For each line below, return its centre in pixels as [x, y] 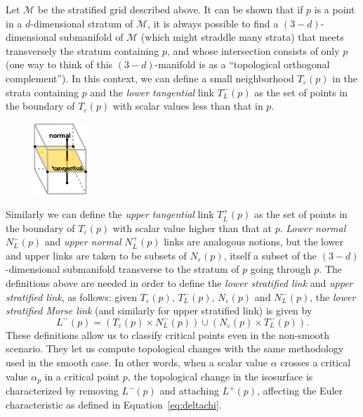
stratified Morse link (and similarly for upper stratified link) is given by [159, 310]
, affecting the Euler [300, 391]
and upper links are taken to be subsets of [96, 255]
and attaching [189, 391]
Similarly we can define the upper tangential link [110, 214]
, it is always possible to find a [213, 23]
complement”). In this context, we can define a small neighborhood [150, 78]
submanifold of [92, 37]
